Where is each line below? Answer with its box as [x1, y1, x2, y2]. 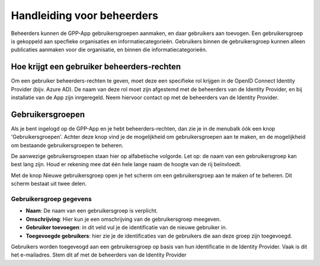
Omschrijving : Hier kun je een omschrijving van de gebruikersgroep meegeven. [25, 216, 222, 223]
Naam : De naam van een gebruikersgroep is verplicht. [25, 207, 158, 214]
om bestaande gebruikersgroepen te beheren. [11, 141, 124, 148]
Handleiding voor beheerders [11, 9, 159, 22]
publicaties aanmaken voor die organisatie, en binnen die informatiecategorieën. [11, 46, 207, 53]
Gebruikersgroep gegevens [11, 195, 92, 203]
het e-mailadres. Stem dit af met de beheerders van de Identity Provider [11, 251, 187, 258]
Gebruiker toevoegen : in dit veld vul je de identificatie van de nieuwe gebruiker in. [25, 224, 228, 231]
